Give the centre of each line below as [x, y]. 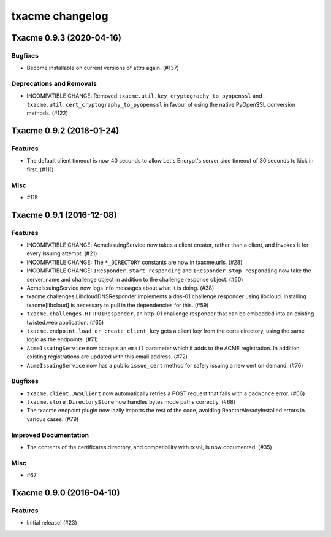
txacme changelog [60, 16]
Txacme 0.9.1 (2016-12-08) [64, 215]
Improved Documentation [50, 435]
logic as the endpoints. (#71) [62, 339]
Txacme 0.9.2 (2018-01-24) [65, 131]
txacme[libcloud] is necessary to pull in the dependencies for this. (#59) [118, 305]
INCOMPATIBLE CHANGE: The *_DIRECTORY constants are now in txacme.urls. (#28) [135, 262]
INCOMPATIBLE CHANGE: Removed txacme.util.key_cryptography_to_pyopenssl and [145, 96]
